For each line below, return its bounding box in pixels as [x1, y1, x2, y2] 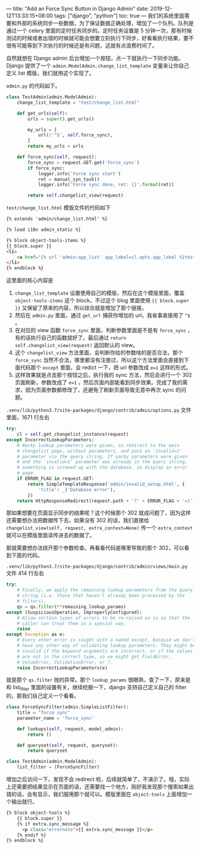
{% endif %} [17, 832, 46, 838]
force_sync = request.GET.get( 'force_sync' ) [27, 159, 140, 166]
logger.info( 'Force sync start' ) [37, 171, 121, 176]
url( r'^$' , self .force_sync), [37, 132, 113, 138]
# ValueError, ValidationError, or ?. [17, 659, 113, 665]
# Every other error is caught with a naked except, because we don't [17, 637, 196, 643]
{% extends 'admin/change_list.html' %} [6, 216, 108, 222]
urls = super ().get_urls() [27, 116, 95, 122]
